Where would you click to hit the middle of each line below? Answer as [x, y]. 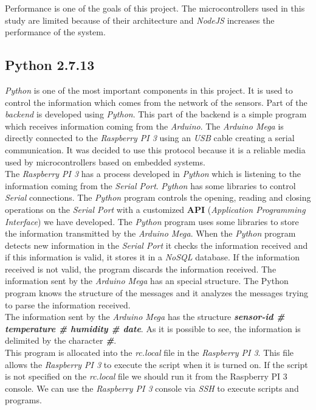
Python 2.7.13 [50, 65]
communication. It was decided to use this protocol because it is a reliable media [155, 149]
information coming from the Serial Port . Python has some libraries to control [150, 185]
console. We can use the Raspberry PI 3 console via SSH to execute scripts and [152, 388]
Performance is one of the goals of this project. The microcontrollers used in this [155, 8]
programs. [23, 400]
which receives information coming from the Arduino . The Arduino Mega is [144, 126]
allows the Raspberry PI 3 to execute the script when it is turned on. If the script [156, 364]
